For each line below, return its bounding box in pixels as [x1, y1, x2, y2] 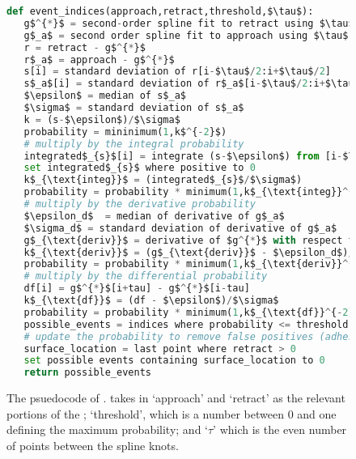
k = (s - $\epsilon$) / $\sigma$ [23, 113, 180, 125]
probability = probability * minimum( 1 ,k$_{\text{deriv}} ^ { [23, 258, 354, 270]
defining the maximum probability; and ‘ [6, 421, 208, 438]
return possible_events [23, 367, 151, 379]
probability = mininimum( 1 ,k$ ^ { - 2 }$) [23, 125, 227, 138]
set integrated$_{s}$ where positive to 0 [23, 162, 256, 174]
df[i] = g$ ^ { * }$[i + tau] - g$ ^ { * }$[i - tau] [23, 283, 250, 295]
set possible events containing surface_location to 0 [23, 355, 325, 367]
